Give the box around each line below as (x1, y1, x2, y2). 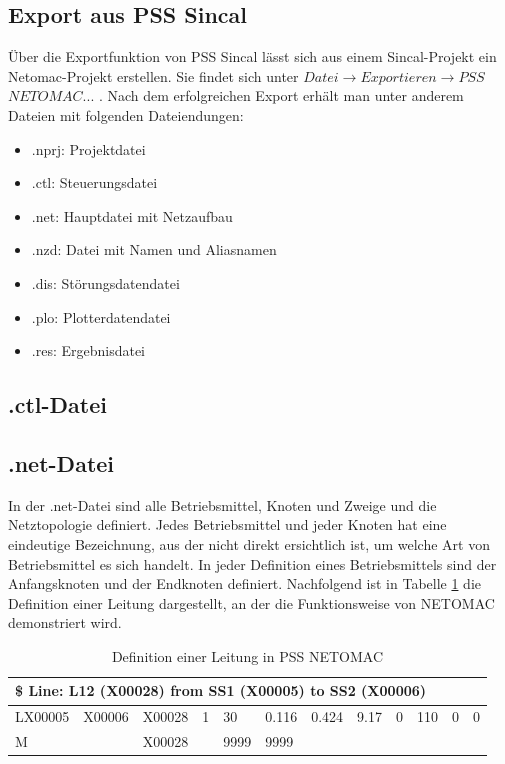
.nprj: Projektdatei (31, 138, 146, 159)
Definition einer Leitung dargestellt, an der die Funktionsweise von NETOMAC (8, 592, 495, 613)
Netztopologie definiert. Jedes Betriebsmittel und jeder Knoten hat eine (8, 514, 447, 535)
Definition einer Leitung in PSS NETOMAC (111, 645, 384, 666)
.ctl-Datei (8, 389, 107, 420)
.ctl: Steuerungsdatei (31, 172, 158, 193)
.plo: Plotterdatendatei (31, 306, 171, 327)
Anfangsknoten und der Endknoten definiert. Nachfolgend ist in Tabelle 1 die (8, 573, 482, 594)
